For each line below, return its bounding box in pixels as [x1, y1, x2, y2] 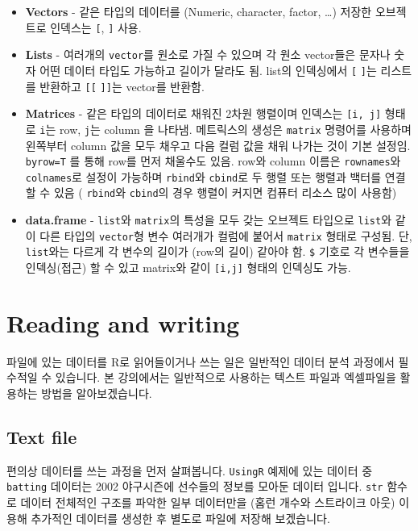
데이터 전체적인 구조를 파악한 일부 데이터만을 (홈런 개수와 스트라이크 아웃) [20, 494, 395, 511]
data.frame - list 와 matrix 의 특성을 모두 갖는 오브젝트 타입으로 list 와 [25, 211, 392, 228]
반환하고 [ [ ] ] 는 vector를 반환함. [39, 77, 205, 94]
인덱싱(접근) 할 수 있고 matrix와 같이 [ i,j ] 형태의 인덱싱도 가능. [25, 259, 351, 276]
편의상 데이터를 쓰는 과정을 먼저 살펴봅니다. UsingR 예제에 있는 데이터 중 [6, 462, 373, 479]
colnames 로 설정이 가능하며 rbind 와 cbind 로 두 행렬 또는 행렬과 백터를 [25, 168, 382, 185]
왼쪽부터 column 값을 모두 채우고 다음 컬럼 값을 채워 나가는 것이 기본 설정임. [25, 136, 411, 153]
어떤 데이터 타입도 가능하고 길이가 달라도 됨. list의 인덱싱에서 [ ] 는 [39, 61, 377, 78]
